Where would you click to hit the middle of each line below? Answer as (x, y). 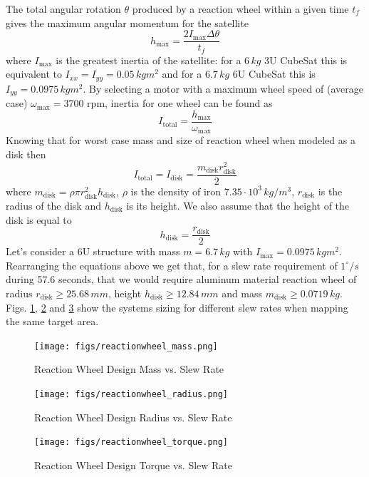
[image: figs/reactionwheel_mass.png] (126, 346)
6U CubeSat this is (274, 74)
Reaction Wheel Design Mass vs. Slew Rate (129, 369)
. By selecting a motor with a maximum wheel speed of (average (223, 88)
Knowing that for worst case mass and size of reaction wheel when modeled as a (181, 140)
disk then (26, 154)
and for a (182, 74)
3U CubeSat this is (306, 60)
